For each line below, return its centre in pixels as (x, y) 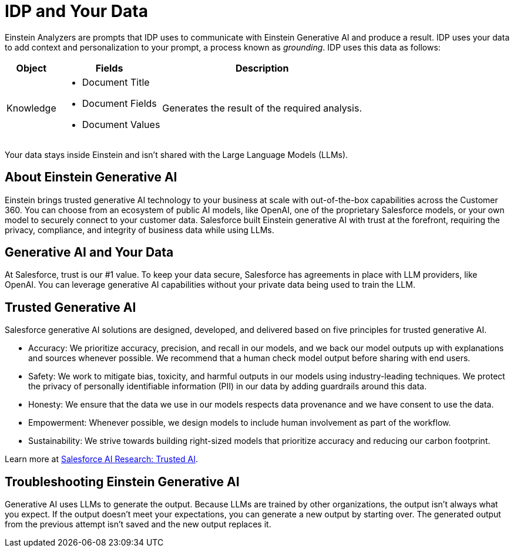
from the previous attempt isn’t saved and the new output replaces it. (138, 524)
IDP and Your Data (76, 11)
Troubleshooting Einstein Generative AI (122, 482)
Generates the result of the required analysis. (262, 108)
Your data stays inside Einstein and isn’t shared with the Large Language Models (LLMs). (177, 154)
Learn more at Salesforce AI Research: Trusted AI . (101, 459)
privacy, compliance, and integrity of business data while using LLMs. (140, 230)
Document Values (121, 124)
